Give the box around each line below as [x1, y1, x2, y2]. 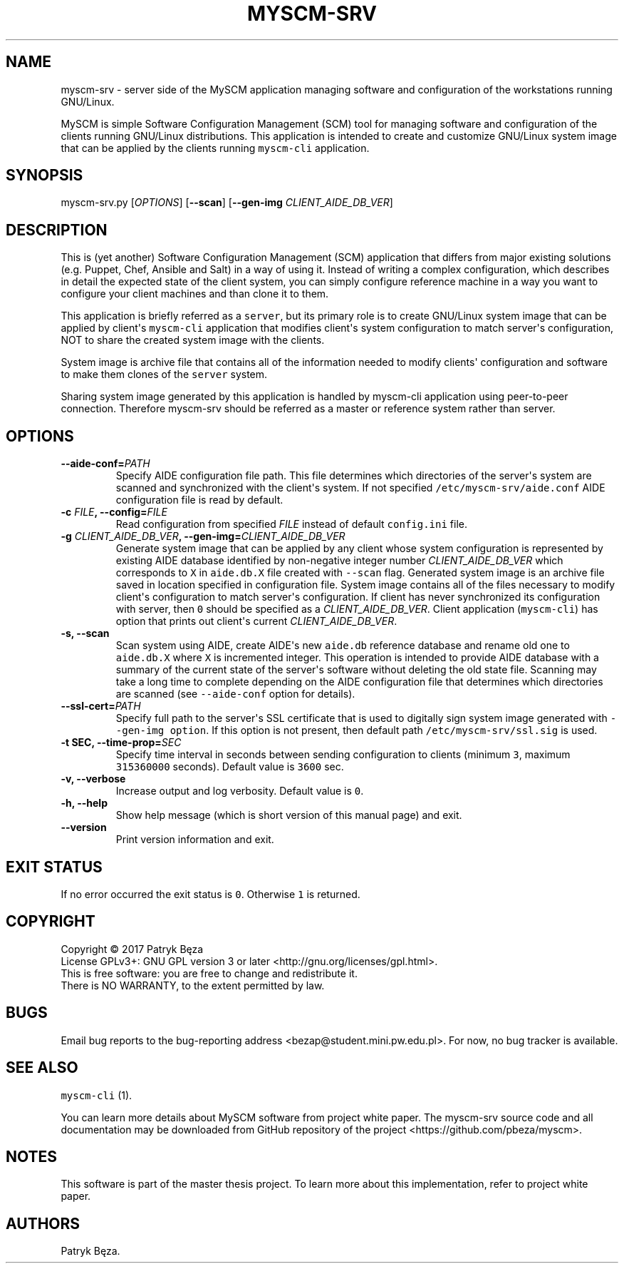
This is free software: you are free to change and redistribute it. [61, 967, 358, 979]
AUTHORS [6, 1214, 80, 1233]
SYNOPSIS [6, 166, 83, 185]
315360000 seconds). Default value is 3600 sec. [115, 760, 344, 773]
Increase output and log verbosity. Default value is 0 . [115, 785, 364, 797]
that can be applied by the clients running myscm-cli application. [61, 141, 370, 154]
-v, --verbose [61, 773, 126, 785]
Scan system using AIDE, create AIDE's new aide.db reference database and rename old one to [115, 639, 570, 652]
